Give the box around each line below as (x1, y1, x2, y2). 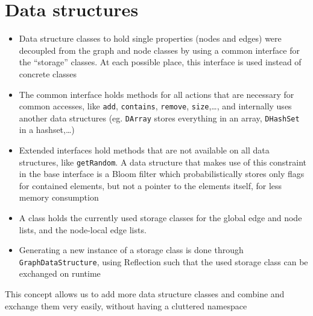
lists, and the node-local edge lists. (19, 223, 147, 236)
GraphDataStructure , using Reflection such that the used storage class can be (19, 255, 308, 268)
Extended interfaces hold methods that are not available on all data (19, 144, 270, 156)
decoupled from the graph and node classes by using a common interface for (19, 44, 300, 56)
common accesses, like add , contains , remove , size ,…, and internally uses (19, 100, 292, 112)
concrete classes (19, 67, 77, 80)
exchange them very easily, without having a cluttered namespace (5, 299, 247, 312)
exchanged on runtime (19, 267, 101, 280)
